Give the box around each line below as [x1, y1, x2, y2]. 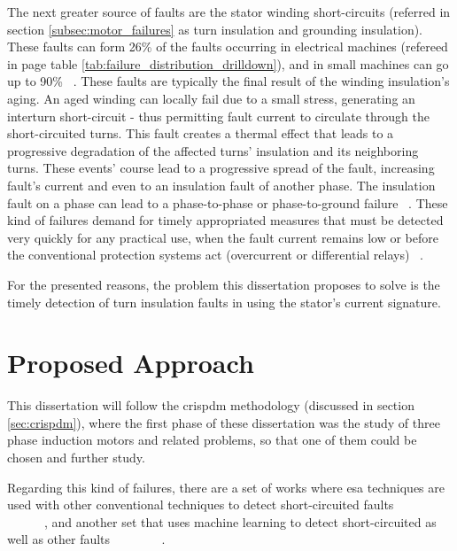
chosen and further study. [7, 448, 145, 466]
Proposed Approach [7, 345, 254, 381]
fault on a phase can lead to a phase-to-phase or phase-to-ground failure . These [7, 193, 448, 212]
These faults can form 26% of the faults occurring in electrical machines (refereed [7, 37, 448, 56]
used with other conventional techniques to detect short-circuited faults [7, 495, 394, 514]
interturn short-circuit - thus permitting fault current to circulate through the [7, 106, 430, 125]
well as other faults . [7, 530, 166, 548]
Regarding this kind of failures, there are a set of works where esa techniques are [7, 477, 445, 496]
